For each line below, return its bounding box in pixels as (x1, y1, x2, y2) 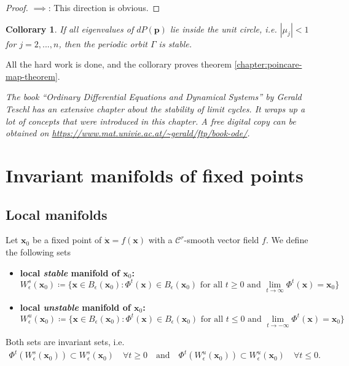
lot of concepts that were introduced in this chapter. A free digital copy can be (6, 114, 296, 127)
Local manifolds (6, 204, 108, 224)
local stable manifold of (20, 266, 120, 279)
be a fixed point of (32, 233, 102, 246)
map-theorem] (6, 69, 58, 82)
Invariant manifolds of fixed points (6, 162, 304, 187)
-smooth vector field (184, 233, 259, 246)
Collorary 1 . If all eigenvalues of (6, 22, 134, 35)
